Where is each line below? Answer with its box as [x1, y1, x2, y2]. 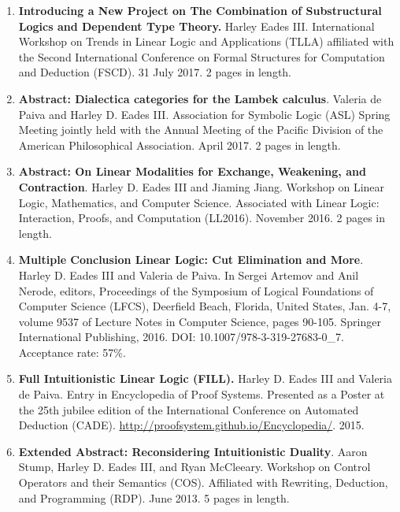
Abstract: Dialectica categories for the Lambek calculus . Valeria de [18, 90, 382, 106]
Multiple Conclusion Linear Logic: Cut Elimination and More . [18, 251, 364, 268]
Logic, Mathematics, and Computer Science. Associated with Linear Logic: [18, 194, 380, 210]
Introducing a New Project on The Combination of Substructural [18, 2, 382, 18]
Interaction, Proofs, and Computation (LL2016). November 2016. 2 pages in [18, 210, 386, 226]
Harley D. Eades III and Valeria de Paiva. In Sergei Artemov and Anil [18, 266, 359, 283]
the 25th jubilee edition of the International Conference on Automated [18, 401, 359, 417]
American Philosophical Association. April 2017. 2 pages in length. [18, 136, 341, 153]
